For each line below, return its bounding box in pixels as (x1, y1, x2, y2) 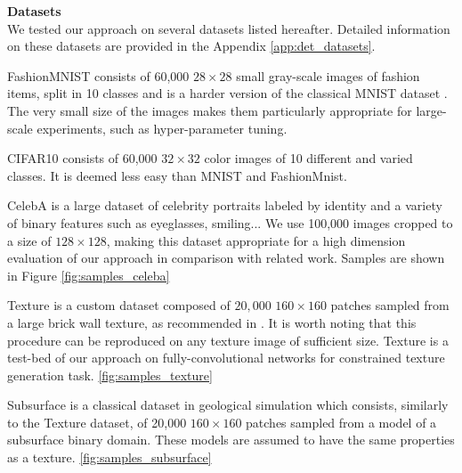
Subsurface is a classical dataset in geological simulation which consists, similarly (7, 396, 449, 414)
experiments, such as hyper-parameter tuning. (36, 118, 288, 137)
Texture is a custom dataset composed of (7, 296, 231, 314)
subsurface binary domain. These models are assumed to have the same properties (7, 430, 455, 449)
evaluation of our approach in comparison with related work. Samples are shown (7, 249, 445, 267)
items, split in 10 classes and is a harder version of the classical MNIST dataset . (7, 84, 448, 102)
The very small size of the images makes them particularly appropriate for (7, 101, 412, 119)
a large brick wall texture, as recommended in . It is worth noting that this (7, 313, 417, 331)
